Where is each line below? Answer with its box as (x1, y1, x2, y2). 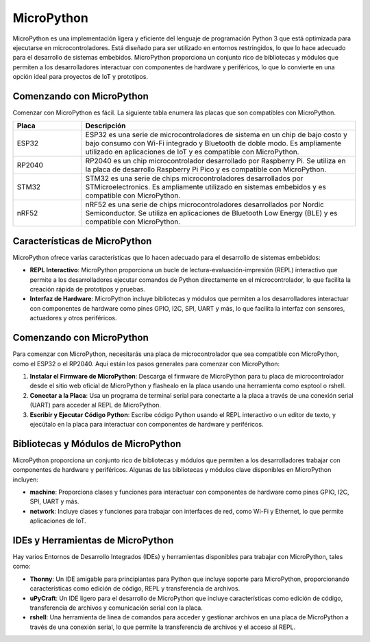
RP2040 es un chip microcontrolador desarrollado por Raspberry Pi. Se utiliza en (85, 156, 346, 166)
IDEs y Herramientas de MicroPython (12, 534, 174, 546)
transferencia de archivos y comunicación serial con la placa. (29, 604, 203, 612)
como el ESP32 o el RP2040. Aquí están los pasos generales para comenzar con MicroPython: (12, 359, 280, 368)
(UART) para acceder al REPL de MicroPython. (29, 401, 161, 409)
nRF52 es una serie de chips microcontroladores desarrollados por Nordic (85, 200, 325, 209)
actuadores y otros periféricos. (29, 314, 117, 322)
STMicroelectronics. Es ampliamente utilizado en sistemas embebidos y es (85, 182, 327, 192)
